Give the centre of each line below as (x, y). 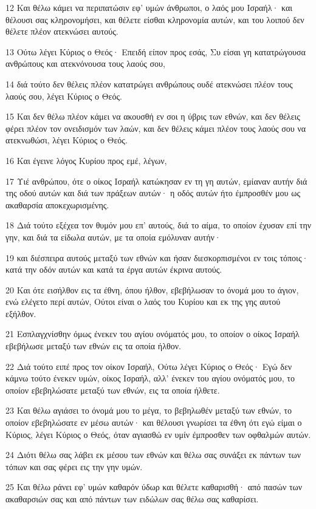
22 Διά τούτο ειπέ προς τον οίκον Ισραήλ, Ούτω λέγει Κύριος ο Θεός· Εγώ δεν (149, 366)
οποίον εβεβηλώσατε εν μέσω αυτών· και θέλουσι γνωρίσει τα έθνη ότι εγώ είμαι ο (154, 422)
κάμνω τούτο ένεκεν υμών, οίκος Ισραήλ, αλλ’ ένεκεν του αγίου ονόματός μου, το (150, 378)
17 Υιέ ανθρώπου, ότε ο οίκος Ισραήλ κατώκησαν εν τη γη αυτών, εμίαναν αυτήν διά (156, 181)
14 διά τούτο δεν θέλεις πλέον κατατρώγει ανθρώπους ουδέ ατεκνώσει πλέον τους (149, 84)
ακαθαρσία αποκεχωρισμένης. (57, 204)
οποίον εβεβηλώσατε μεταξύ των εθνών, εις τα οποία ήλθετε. (113, 390)
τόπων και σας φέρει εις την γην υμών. (74, 466)
